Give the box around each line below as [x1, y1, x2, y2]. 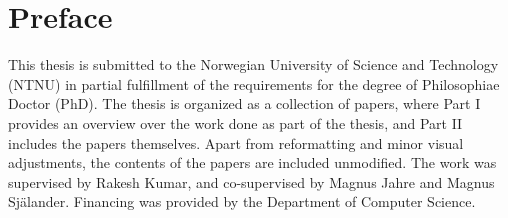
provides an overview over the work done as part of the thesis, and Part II [8, 112, 463, 133]
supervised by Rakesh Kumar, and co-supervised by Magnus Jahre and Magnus [8, 171, 495, 192]
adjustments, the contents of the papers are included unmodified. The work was [8, 152, 497, 173]
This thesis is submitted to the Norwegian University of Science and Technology [8, 54, 499, 75]
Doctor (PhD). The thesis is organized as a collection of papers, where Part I [8, 93, 481, 114]
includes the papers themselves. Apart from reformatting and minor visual [8, 132, 464, 153]
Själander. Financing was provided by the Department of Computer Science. [8, 191, 476, 212]
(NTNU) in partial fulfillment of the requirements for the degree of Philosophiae [8, 73, 500, 94]
